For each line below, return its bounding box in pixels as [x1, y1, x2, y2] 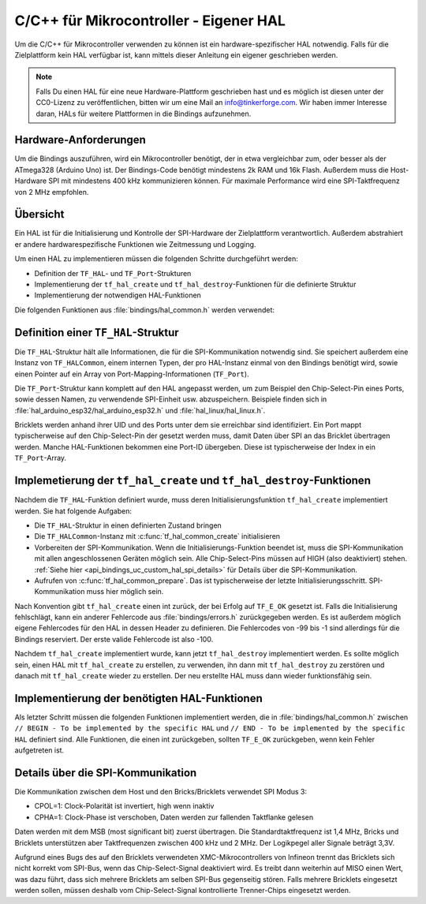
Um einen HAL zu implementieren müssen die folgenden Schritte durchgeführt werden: [14, 254, 299, 263]
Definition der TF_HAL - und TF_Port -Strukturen [34, 268, 192, 278]
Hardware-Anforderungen [14, 133, 146, 147]
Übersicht [14, 207, 65, 221]
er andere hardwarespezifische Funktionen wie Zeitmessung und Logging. [14, 239, 256, 248]
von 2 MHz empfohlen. [14, 187, 89, 196]
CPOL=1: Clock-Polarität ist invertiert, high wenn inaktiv [34, 801, 215, 811]
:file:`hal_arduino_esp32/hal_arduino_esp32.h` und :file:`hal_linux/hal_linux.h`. [14, 405, 266, 415]
